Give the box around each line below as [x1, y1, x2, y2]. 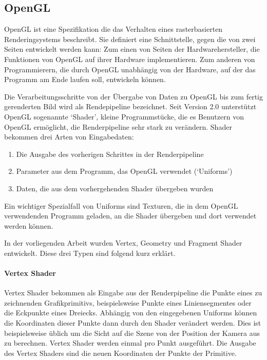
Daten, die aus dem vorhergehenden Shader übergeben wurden [16, 183, 214, 193]
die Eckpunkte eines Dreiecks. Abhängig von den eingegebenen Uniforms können [4, 307, 257, 318]
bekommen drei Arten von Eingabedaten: [4, 131, 134, 142]
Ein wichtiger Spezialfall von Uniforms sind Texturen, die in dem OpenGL [4, 200, 238, 211]
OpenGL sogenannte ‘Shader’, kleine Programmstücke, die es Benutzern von [4, 111, 244, 122]
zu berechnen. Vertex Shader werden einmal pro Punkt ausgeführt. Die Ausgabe [4, 337, 256, 348]
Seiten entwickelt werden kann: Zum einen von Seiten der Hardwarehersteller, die [4, 44, 260, 54]
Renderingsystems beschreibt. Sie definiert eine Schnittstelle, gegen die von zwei [4, 33, 256, 44]
